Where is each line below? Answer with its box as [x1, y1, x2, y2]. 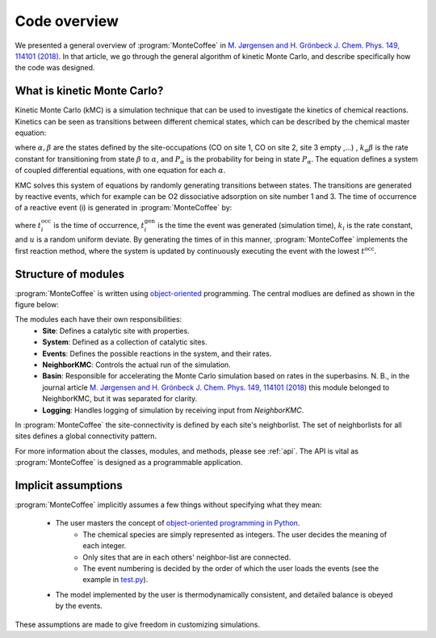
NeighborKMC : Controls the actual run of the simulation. [42, 360, 232, 370]
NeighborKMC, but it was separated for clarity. [42, 394, 198, 404]
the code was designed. [15, 63, 95, 73]
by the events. [55, 601, 103, 611]
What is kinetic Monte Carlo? [15, 84, 164, 98]
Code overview [15, 12, 119, 30]
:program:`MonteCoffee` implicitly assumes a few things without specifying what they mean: [15, 500, 322, 509]
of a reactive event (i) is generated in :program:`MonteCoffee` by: [15, 203, 233, 213]
